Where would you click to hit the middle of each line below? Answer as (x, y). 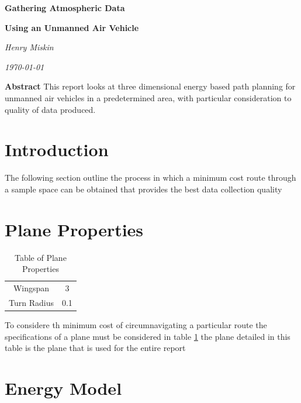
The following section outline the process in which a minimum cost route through (150, 178)
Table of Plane (40, 257)
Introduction (57, 149)
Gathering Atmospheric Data (65, 8)
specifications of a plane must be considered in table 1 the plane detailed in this (148, 336)
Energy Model (63, 387)
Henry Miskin (29, 47)
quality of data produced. (50, 109)
